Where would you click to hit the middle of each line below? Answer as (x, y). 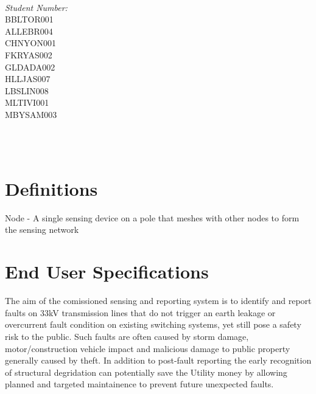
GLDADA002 (30, 67)
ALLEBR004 (29, 31)
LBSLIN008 (27, 90)
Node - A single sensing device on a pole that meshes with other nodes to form (152, 217)
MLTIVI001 (27, 102)
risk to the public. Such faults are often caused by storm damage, (127, 336)
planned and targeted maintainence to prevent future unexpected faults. (139, 384)
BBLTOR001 (29, 19)
